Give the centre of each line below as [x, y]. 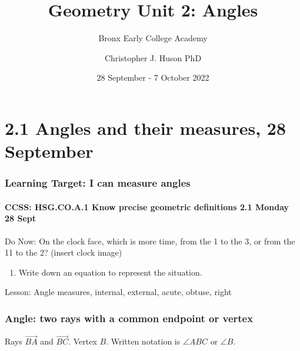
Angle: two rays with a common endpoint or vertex [129, 318]
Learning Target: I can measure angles [98, 183]
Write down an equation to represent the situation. [110, 272]
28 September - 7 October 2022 [153, 77]
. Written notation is [143, 341]
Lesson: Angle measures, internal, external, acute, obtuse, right [118, 292]
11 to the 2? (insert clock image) [64, 252]
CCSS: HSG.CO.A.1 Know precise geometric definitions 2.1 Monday [147, 206]
